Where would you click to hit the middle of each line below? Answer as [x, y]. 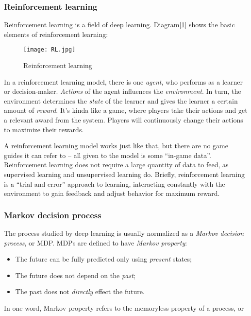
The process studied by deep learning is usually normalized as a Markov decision [124, 233]
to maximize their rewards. [44, 129]
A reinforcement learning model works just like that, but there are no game [116, 146]
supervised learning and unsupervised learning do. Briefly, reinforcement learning [124, 174]
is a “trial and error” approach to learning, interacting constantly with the [115, 184]
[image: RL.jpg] [50, 50]
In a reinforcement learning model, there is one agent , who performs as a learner [123, 81]
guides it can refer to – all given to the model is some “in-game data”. [108, 155]
